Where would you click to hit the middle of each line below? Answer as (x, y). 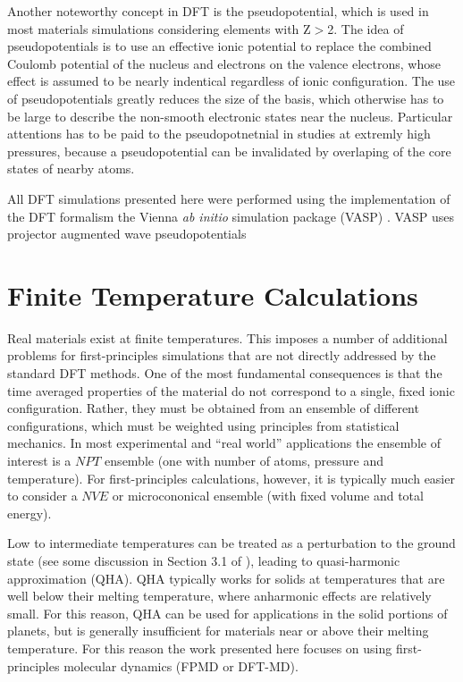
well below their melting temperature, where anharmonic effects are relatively (219, 596)
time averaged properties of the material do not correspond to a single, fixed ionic (231, 390)
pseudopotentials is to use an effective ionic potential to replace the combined (219, 46)
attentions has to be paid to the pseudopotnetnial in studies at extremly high (219, 134)
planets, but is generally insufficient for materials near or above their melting (218, 631)
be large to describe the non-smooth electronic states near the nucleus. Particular (230, 116)
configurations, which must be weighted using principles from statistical (203, 425)
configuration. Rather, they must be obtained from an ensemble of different (213, 408)
